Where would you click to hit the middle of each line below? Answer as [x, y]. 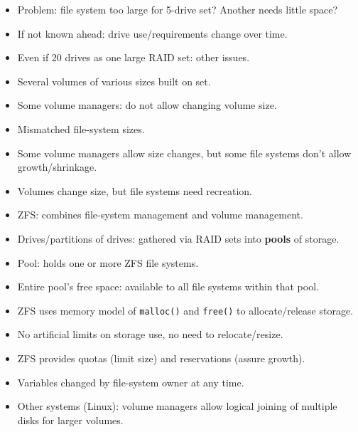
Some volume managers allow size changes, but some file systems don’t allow [184, 153]
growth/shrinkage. [57, 167]
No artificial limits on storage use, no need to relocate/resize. [150, 334]
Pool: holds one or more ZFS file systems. [108, 262]
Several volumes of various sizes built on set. [114, 81]
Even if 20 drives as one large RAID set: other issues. [134, 57]
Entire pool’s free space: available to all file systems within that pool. [168, 286]
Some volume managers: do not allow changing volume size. [147, 105]
